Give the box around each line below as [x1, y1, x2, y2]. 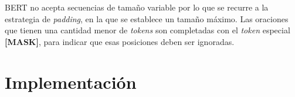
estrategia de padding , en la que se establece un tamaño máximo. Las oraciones [5, 12, 289, 25]
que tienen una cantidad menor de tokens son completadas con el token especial [5, 24, 290, 36]
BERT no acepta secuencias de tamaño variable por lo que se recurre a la [5, 1, 269, 13]
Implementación [5, 70, 137, 93]
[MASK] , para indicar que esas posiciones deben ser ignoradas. [5, 35, 235, 47]
